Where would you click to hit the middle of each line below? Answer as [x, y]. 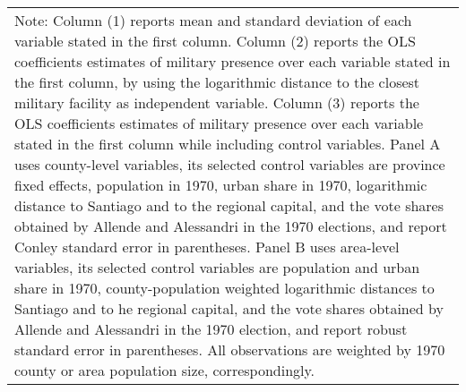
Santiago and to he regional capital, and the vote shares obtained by [229, 308]
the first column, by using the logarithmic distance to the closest [217, 82]
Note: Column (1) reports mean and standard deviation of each [213, 20]
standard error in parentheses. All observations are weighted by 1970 [230, 349]
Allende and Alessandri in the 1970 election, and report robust [211, 329]
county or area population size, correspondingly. [165, 370]
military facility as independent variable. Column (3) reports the [217, 102]
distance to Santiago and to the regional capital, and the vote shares [229, 205]
